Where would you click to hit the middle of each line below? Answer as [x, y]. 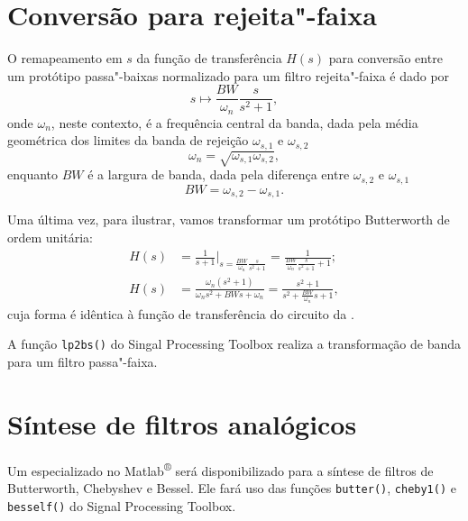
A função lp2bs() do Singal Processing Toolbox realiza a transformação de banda [234, 344]
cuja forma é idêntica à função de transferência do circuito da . [181, 313]
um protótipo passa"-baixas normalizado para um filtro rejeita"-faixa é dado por [229, 75]
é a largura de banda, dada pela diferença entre [219, 174]
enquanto [33, 174]
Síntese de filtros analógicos [182, 423]
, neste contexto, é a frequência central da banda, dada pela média [234, 122]
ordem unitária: [50, 237]
